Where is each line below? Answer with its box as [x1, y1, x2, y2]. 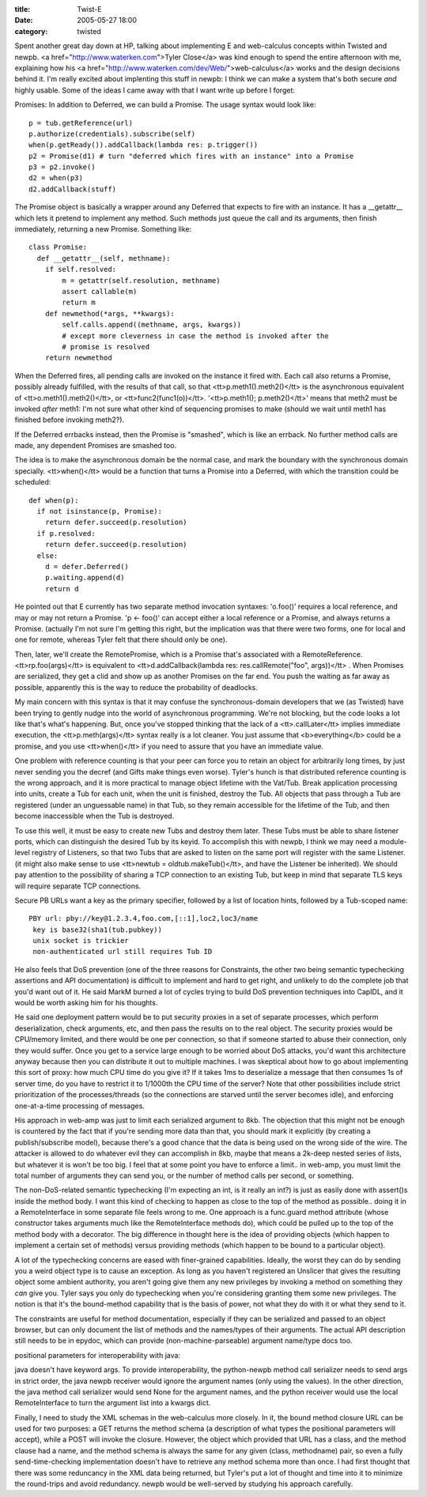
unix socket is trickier [32, 937, 130, 945]
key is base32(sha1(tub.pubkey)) [32, 925, 162, 934]
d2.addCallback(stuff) [28, 184, 117, 194]
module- [380, 836, 407, 846]
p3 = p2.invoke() [28, 163, 96, 172]
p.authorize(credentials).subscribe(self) [28, 129, 196, 138]
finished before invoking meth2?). [14, 415, 125, 424]
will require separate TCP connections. [14, 881, 142, 891]
